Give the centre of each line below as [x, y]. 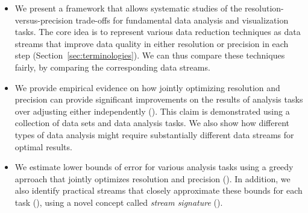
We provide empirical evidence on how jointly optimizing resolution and [147, 87]
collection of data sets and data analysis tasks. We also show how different [152, 123]
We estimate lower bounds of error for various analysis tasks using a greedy [154, 167]
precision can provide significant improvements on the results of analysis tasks [159, 99]
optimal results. [43, 146]
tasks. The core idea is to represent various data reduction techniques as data [158, 32]
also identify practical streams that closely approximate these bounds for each [159, 190]
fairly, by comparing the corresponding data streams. [112, 67]
